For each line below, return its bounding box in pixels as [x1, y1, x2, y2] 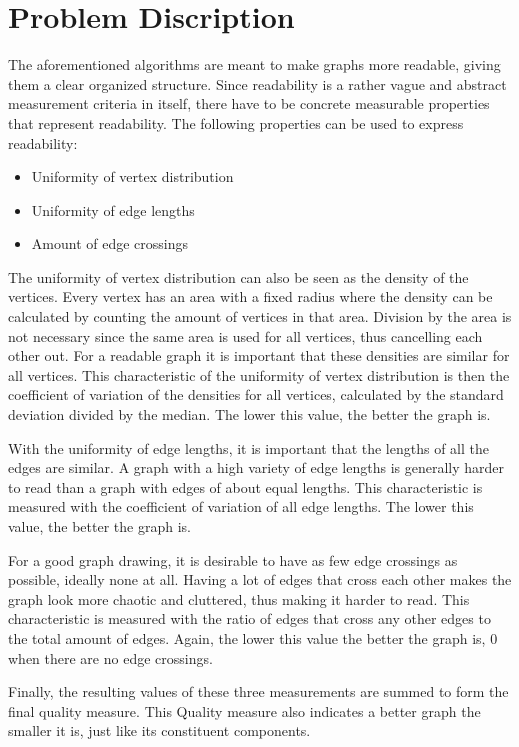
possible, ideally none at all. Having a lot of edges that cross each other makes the [8, 569, 512, 590]
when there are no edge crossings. [8, 647, 213, 668]
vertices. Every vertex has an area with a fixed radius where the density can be [8, 286, 493, 307]
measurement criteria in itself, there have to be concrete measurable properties [8, 93, 490, 114]
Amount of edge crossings [31, 233, 188, 254]
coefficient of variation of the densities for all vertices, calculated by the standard [8, 384, 504, 405]
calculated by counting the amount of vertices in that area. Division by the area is [8, 306, 512, 327]
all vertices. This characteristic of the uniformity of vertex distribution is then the [8, 364, 510, 385]
